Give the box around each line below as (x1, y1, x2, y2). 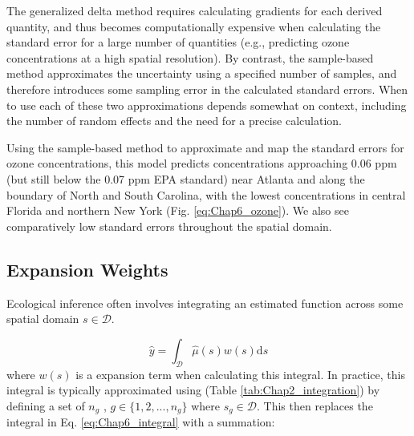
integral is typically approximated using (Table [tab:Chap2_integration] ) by (6, 381, 380, 398)
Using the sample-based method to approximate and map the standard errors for (6, 139, 404, 155)
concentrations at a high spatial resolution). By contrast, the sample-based (6, 49, 374, 66)
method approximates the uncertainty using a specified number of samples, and (6, 65, 397, 82)
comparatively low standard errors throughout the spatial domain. (6, 217, 332, 234)
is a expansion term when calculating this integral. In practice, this (75, 365, 405, 382)
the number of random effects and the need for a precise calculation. (6, 112, 342, 129)
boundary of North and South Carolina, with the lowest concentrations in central (6, 186, 406, 203)
